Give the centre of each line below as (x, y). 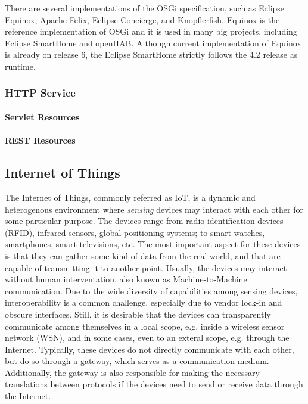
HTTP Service (40, 93)
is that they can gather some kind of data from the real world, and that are (143, 255)
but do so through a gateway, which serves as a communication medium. (137, 361)
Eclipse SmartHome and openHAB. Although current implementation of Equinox (153, 43)
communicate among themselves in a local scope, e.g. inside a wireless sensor (145, 326)
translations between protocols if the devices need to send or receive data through (154, 384)
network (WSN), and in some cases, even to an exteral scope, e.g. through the (147, 338)
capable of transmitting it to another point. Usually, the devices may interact (146, 267)
